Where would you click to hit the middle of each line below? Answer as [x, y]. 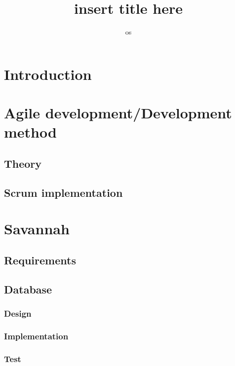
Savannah [37, 229]
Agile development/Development [118, 113]
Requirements [40, 260]
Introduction [48, 74]
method [30, 132]
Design [18, 313]
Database [28, 289]
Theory [23, 163]
